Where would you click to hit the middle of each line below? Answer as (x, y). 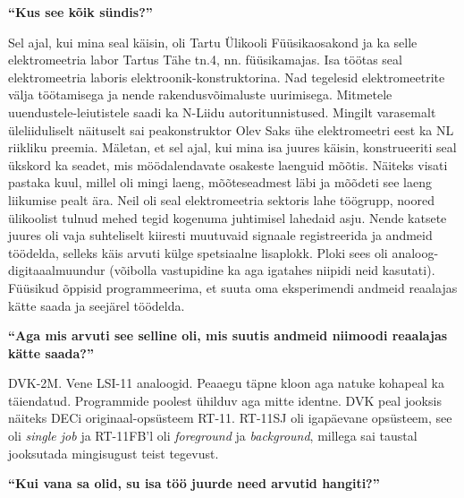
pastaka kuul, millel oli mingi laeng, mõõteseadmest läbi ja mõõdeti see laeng (220, 182)
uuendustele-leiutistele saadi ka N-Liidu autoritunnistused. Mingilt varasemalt (222, 112)
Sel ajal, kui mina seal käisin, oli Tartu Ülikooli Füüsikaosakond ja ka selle (213, 42)
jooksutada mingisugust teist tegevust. (114, 453)
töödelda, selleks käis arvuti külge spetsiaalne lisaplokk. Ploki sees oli (198, 252)
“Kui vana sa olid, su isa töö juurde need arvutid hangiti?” (194, 483)
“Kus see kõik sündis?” (80, 12)
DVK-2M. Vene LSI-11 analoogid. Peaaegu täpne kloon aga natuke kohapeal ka (226, 383)
